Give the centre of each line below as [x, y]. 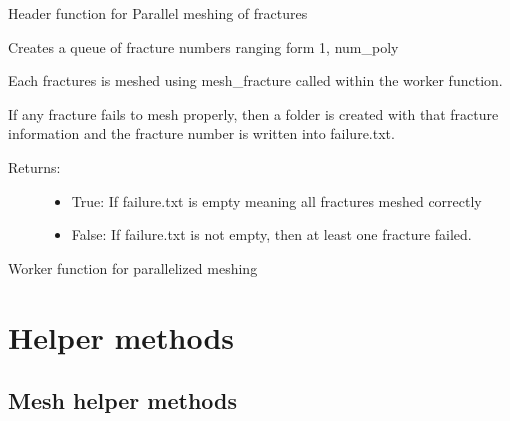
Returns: [34, 166]
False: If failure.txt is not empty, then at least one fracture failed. [271, 234]
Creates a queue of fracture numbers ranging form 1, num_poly [203, 46]
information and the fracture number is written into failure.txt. [201, 133]
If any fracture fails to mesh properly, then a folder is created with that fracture [253, 113]
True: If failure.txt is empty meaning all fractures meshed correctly [276, 200]
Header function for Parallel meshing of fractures [158, 13]
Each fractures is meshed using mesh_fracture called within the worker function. [255, 80]
